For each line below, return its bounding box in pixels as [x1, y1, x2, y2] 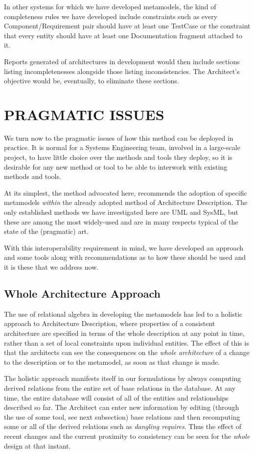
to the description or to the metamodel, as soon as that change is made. [4, 356, 220, 367]
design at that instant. [4, 440, 71, 451]
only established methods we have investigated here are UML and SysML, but [4, 207, 238, 217]
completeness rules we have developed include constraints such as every [4, 11, 218, 21]
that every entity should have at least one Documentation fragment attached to [4, 30, 242, 40]
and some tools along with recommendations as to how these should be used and [4, 252, 246, 262]
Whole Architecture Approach [4, 285, 161, 301]
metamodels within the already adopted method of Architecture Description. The [4, 197, 248, 207]
